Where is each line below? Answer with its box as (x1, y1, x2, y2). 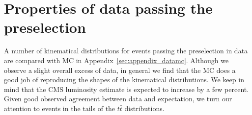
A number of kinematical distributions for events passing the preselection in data (4, 46, 248, 56)
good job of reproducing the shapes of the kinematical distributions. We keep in (4, 74, 244, 85)
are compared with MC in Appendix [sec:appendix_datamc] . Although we (4, 55, 229, 65)
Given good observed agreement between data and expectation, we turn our (4, 93, 232, 104)
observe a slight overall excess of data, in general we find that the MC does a (4, 65, 236, 75)
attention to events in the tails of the (4, 103, 115, 113)
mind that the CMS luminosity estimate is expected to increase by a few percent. (4, 84, 249, 94)
